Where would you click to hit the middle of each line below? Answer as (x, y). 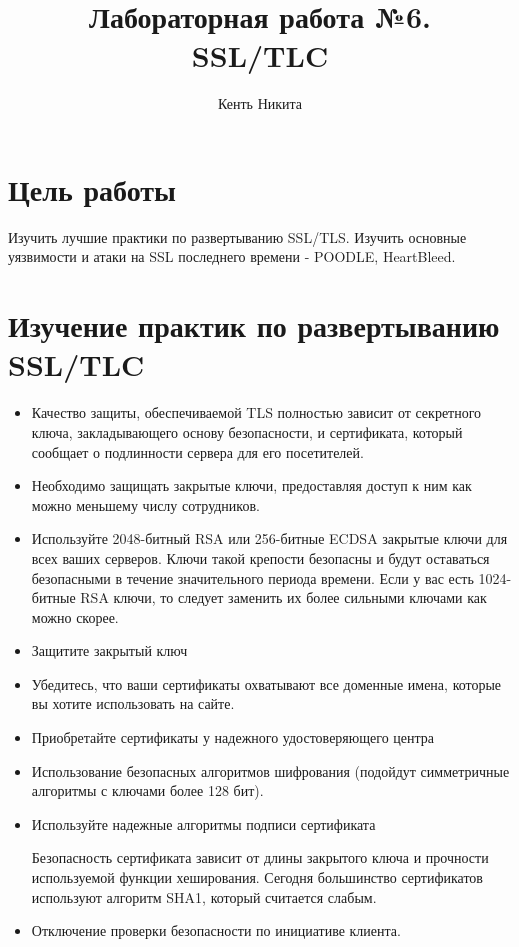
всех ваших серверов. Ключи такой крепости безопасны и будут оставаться (260, 557)
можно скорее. (75, 616)
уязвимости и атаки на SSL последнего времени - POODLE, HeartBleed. (232, 256)
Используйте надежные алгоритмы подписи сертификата (203, 823)
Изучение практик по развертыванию (254, 325)
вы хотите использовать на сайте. (133, 703)
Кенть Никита (260, 103)
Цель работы (92, 188)
